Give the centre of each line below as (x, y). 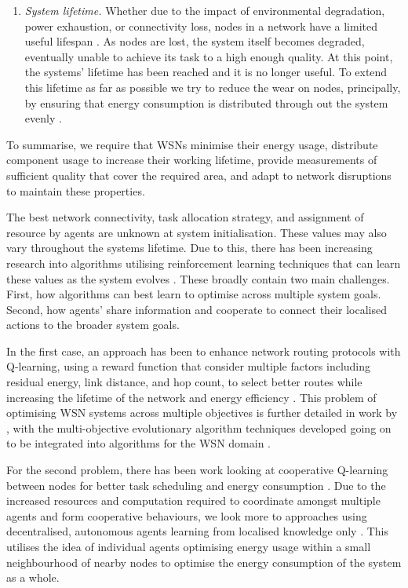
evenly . (43, 118)
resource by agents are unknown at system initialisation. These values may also (197, 232)
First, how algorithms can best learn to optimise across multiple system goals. (194, 294)
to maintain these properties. (76, 190)
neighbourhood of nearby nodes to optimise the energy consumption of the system (204, 562)
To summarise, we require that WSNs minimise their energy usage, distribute (192, 144)
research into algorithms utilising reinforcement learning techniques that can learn (204, 263)
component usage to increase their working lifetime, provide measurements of (192, 160)
